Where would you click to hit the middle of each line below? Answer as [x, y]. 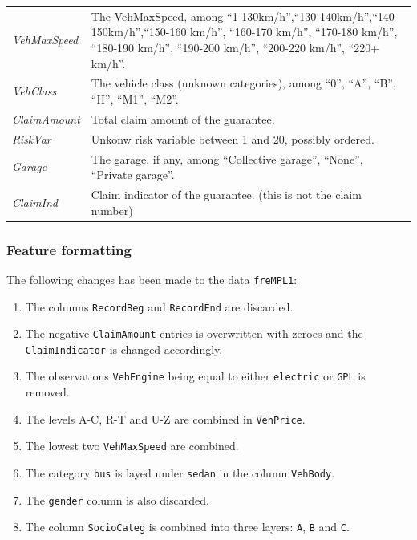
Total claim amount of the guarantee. [183, 118]
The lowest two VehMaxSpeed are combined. [132, 446]
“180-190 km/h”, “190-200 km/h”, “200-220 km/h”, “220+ [235, 47]
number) [112, 210]
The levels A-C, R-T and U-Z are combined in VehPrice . [165, 418]
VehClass [34, 91]
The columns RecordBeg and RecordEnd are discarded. [159, 306]
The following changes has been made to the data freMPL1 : [152, 279]
